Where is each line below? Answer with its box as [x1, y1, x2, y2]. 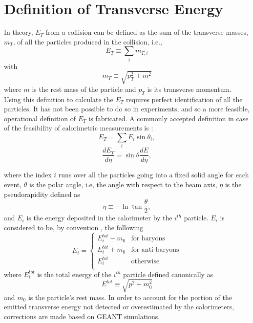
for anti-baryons [131, 246, 179, 254]
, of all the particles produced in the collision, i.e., [13, 36, 162, 46]
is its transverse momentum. [147, 84, 232, 94]
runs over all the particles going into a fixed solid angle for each [58, 170, 249, 180]
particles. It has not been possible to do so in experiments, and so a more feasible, [4, 104, 250, 114]
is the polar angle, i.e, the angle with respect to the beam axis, [29, 179, 217, 189]
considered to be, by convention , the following [4, 222, 144, 232]
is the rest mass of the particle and [32, 84, 136, 94]
